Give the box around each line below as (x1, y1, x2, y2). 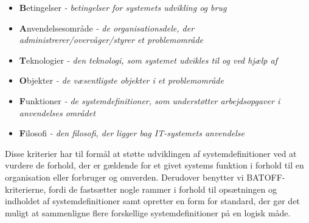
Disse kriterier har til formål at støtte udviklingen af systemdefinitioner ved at (5, 147, 297, 159)
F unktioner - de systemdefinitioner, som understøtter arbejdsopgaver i (19, 94, 280, 107)
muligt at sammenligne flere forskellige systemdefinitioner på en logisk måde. (5, 206, 291, 219)
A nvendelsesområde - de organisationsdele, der (19, 21, 195, 34)
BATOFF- (246, 170, 285, 183)
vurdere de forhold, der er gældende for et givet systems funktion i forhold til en (5, 159, 304, 171)
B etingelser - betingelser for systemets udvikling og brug (19, 1, 227, 13)
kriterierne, (5, 182, 46, 195)
